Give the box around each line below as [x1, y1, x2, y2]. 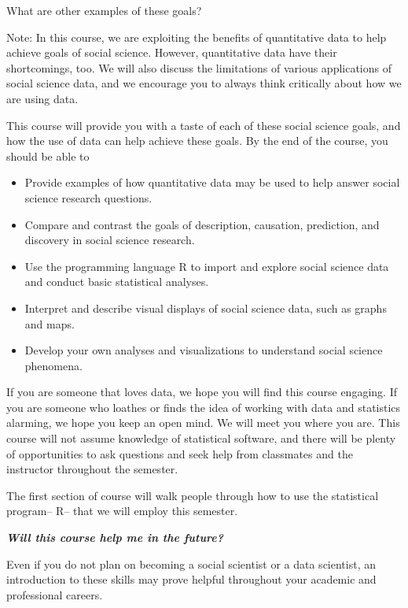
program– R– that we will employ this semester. [6, 502, 238, 519]
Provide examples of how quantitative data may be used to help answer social [24, 174, 400, 191]
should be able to [6, 147, 90, 164]
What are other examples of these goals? [6, 2, 202, 18]
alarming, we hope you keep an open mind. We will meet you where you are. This [6, 414, 400, 431]
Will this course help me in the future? [6, 529, 224, 546]
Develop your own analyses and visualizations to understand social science [24, 342, 383, 358]
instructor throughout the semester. [6, 461, 178, 477]
